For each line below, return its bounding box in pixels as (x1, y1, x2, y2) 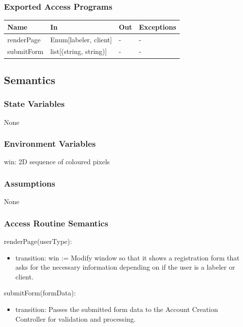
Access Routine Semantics (4, 217, 109, 229)
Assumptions (4, 177, 56, 189)
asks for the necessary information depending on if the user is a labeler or (15, 262, 235, 272)
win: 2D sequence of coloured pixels (4, 156, 110, 167)
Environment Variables (4, 138, 96, 150)
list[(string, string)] (50, 46, 107, 56)
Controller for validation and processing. (15, 313, 136, 324)
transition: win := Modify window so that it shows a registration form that (15, 252, 240, 262)
